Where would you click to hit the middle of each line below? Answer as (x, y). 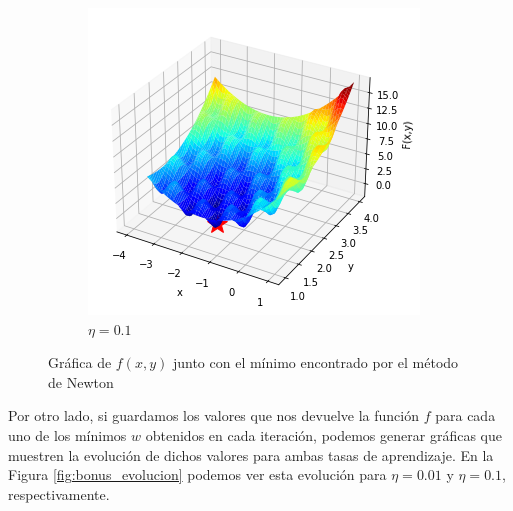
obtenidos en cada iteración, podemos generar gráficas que (323, 434)
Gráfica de (80, 362)
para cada (465, 415)
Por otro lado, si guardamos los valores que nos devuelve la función (214, 415)
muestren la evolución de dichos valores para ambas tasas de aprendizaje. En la (251, 454)
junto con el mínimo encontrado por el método (315, 362)
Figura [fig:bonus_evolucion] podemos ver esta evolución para (197, 474)
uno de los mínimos (67, 434)
